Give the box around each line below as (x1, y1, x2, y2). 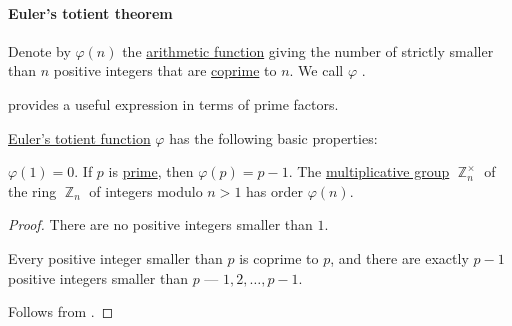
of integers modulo (89, 180, 203, 201)
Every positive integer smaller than (8, 247, 223, 268)
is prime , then (108, 161, 194, 182)
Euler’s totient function (8, 127, 151, 148)
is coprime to (239, 247, 319, 268)
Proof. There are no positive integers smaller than (8, 214, 313, 235)
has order (246, 180, 303, 201)
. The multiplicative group (288, 161, 450, 182)
